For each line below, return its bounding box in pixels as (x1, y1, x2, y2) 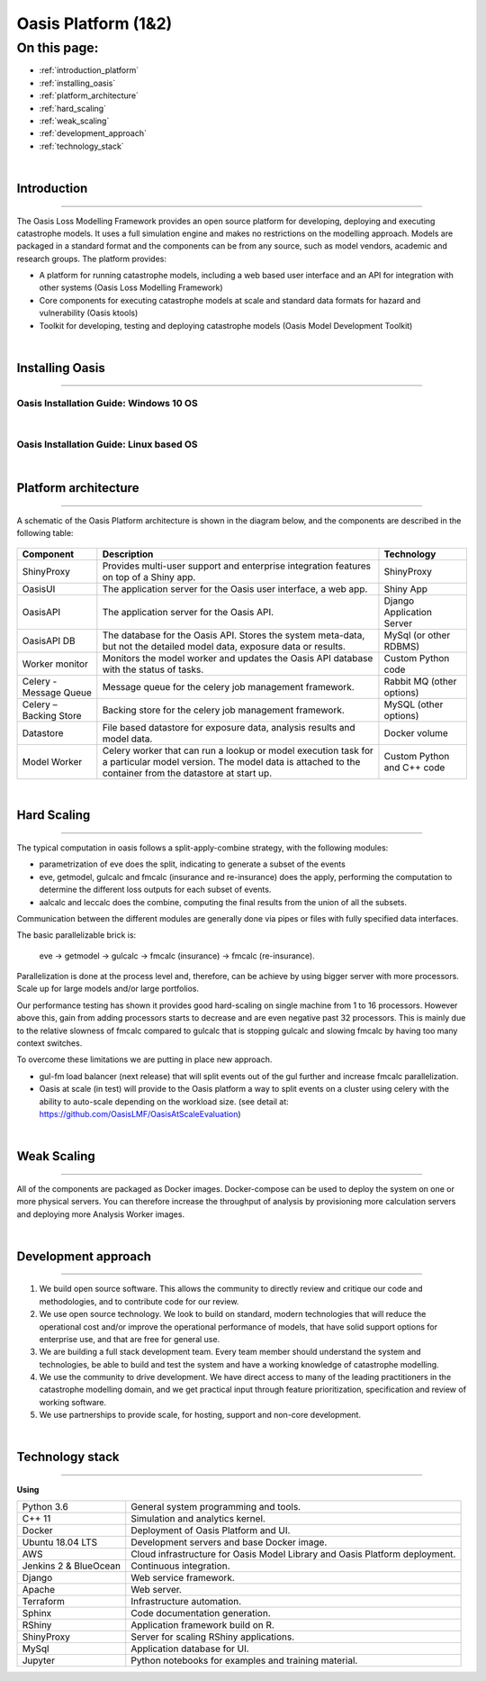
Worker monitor (22, 658, 89, 670)
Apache (22, 1584, 56, 1596)
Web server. (130, 1584, 182, 1596)
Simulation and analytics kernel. (130, 1513, 265, 1525)
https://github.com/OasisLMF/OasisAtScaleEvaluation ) (39, 1108, 242, 1119)
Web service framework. (130, 1572, 236, 1585)
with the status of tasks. (102, 663, 204, 676)
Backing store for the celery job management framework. (102, 704, 346, 716)
